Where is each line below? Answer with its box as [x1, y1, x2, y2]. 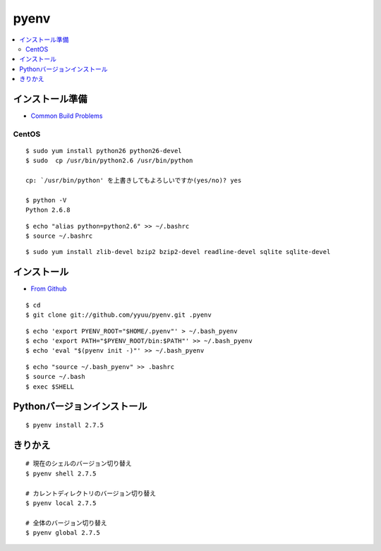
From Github [30, 284, 67, 293]
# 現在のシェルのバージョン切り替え [25, 459, 132, 468]
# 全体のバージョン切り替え [25, 519, 107, 527]
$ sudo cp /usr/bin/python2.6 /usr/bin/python [25, 157, 193, 165]
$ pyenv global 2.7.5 [25, 529, 100, 537]
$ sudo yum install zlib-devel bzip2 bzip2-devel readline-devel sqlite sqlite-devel [25, 248, 331, 256]
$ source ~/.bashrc [25, 232, 93, 240]
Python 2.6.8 [25, 206, 71, 214]
